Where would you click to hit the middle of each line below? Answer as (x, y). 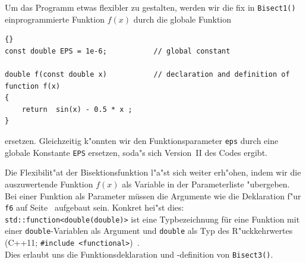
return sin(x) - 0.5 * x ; (77, 109)
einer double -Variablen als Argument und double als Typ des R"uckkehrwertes (149, 231)
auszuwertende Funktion (49, 184)
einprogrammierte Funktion (55, 19)
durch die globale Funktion (182, 19)
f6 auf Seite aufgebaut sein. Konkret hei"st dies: (94, 207)
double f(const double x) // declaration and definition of (147, 75)
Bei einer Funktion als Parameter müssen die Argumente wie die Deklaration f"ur (153, 195)
